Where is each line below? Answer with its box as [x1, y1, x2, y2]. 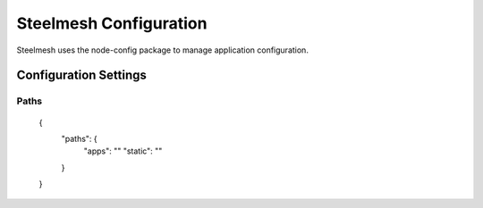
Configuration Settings [16, 68, 148, 83]
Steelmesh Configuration [16, 13, 208, 33]
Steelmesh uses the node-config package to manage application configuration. [16, 45, 309, 55]
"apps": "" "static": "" [83, 146, 163, 156]
